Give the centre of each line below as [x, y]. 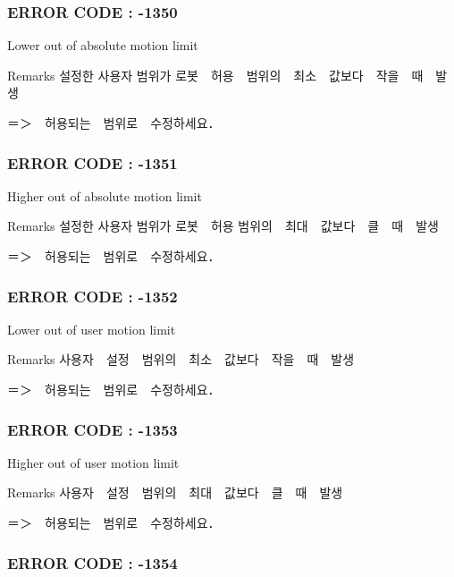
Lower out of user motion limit [92, 329]
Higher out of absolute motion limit [105, 195]
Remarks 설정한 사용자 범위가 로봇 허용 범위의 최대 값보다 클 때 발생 [223, 226]
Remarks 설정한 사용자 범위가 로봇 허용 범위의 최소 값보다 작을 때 [215, 75]
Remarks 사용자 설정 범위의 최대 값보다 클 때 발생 [175, 492]
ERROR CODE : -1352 [92, 296]
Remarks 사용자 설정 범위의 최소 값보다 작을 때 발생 [181, 359]
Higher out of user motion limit [93, 462]
